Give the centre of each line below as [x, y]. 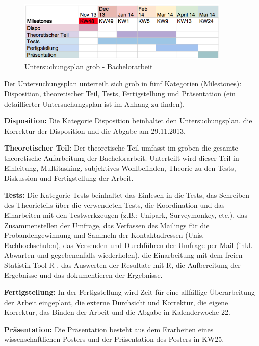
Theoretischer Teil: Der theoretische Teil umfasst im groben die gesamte [121, 148]
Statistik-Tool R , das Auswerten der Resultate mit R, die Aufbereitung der [122, 265]
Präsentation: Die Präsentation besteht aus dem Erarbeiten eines [109, 329]
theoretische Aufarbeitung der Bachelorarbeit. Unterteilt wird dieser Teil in [122, 157]
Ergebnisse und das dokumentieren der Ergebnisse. [83, 275]
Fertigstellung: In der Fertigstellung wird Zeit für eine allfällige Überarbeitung [129, 292]
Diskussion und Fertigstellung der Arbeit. [69, 178]
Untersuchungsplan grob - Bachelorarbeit [89, 66]
